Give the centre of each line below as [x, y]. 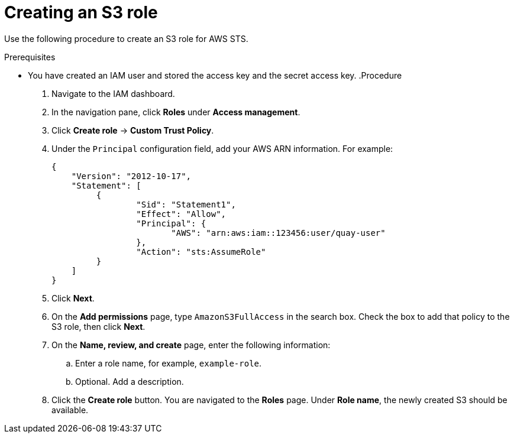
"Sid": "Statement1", [186, 204]
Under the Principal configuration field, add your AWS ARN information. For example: [222, 148]
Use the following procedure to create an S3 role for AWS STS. [126, 38]
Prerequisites [30, 57]
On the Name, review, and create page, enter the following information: [191, 345]
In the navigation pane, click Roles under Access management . [176, 112]
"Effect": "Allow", [181, 214]
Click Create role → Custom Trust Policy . [133, 130]
